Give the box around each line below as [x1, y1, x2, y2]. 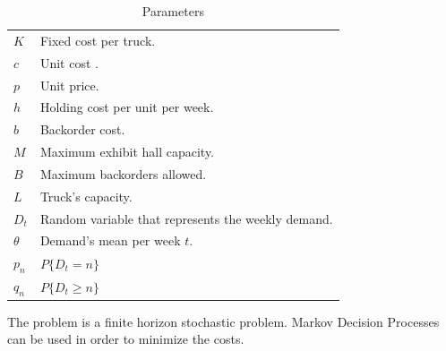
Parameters [142, 2, 204, 20]
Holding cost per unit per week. [39, 98, 214, 116]
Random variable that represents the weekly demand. [39, 209, 333, 227]
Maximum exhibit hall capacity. [39, 142, 215, 161]
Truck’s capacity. [39, 186, 133, 205]
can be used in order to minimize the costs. [7, 330, 244, 348]
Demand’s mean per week [39, 231, 181, 250]
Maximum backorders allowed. [39, 164, 207, 183]
